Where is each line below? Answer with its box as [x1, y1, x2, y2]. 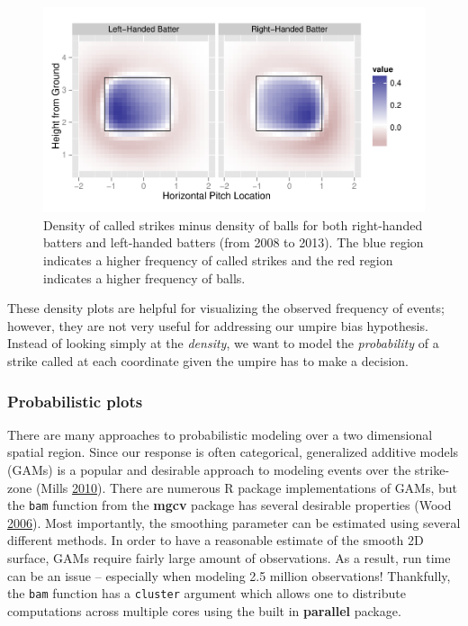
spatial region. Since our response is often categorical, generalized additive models [7, 443, 459, 461]
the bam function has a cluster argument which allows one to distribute [7, 584, 406, 603]
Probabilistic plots [7, 389, 143, 412]
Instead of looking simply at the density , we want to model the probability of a [7, 334, 439, 353]
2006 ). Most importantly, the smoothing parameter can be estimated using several [7, 513, 461, 532]
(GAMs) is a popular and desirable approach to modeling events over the [7, 461, 411, 479]
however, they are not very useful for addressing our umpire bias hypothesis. [7, 316, 428, 335]
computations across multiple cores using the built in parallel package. [7, 601, 401, 620]
